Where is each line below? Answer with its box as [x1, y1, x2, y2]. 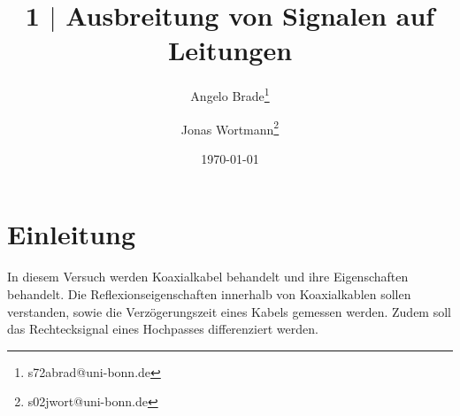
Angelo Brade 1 [190, 84, 270, 104]
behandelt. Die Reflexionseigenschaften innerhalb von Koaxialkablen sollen [7, 284, 411, 303]
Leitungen [167, 32, 293, 68]
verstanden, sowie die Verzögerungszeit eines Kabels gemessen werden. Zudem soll [7, 302, 451, 320]
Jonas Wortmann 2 [180, 117, 280, 138]
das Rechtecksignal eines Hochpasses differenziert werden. [7, 320, 318, 338]
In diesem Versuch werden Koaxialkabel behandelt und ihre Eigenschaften [7, 267, 409, 286]
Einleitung [7, 216, 136, 252]
